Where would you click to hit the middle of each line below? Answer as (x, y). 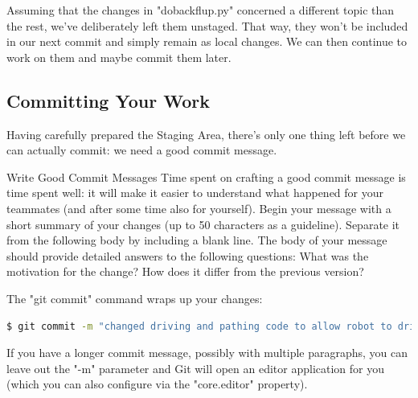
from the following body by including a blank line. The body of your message (197, 240)
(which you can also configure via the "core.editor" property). (157, 384)
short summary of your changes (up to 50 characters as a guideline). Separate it (203, 224)
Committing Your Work (108, 100)
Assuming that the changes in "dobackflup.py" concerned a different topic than (201, 10)
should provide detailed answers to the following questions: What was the (188, 255)
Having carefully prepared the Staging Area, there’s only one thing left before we (206, 134)
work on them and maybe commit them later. (119, 57)
